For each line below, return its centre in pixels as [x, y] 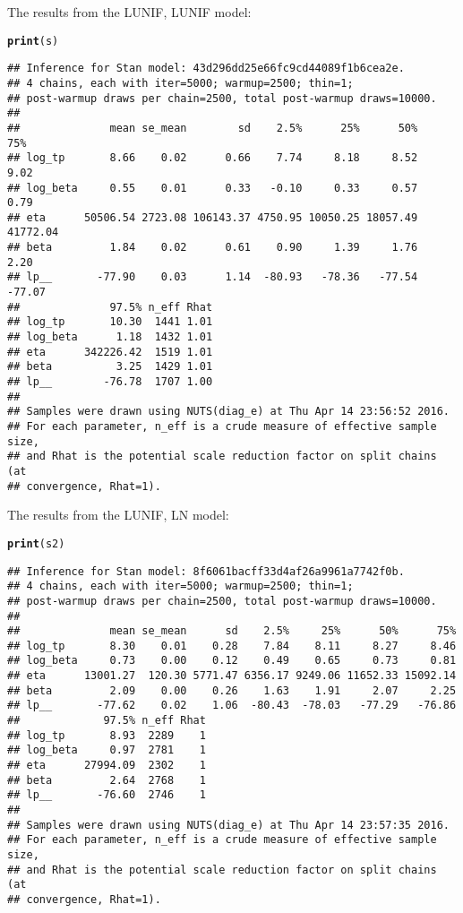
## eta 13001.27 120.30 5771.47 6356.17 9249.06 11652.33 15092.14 [232, 676]
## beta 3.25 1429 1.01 [110, 367]
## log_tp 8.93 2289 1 [107, 735]
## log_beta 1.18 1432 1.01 [110, 337]
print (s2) [36, 543]
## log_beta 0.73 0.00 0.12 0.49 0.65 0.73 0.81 [232, 661]
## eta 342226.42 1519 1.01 [110, 352]
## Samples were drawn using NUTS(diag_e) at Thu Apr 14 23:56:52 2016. [228, 412]
